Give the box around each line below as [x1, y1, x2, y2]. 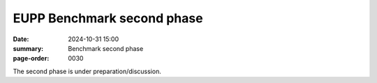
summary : [13, 44, 44, 52]
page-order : [13, 54, 50, 63]
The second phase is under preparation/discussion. [13, 67, 162, 75]
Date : [13, 35, 29, 43]
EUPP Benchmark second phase [13, 10, 203, 26]
